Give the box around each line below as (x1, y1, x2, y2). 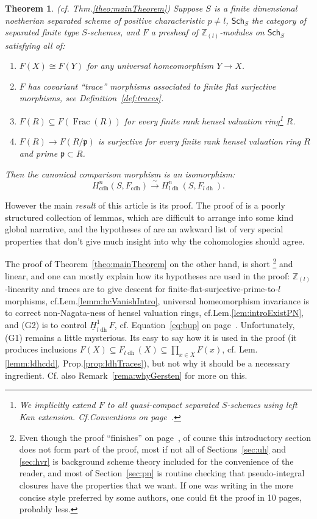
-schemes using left (227, 398, 297, 411)
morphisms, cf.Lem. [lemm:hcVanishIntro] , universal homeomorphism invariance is (5, 294, 310, 307)
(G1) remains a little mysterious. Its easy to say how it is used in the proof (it (5, 331, 297, 343)
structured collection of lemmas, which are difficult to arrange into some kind (5, 210, 294, 223)
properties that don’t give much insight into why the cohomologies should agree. (5, 234, 305, 247)
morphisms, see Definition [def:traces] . (19, 91, 164, 104)
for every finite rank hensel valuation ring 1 (124, 113, 283, 127)
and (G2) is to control (5, 318, 87, 331)
